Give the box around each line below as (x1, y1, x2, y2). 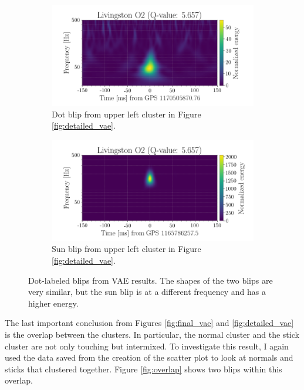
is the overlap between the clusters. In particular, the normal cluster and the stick (5, 328, 299, 340)
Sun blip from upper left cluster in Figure (52, 243, 201, 255)
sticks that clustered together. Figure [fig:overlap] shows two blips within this (5, 362, 282, 375)
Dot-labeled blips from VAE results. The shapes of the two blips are (28, 274, 273, 286)
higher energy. (28, 297, 79, 309)
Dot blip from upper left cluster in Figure (52, 107, 201, 120)
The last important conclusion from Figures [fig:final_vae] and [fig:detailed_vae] (5, 317, 294, 329)
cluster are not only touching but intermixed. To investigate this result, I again (5, 339, 289, 352)
